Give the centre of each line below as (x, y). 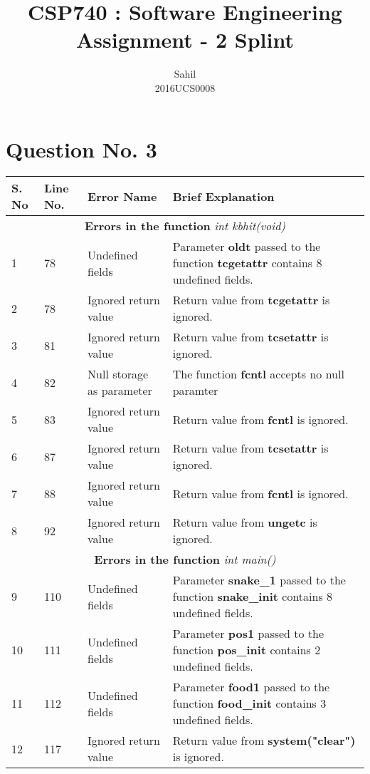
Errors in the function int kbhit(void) (185, 226)
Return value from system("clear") (264, 741)
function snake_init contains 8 (253, 597)
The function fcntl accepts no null (258, 374)
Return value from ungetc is (245, 522)
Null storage (118, 374)
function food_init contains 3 (249, 703)
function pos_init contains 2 (247, 650)
